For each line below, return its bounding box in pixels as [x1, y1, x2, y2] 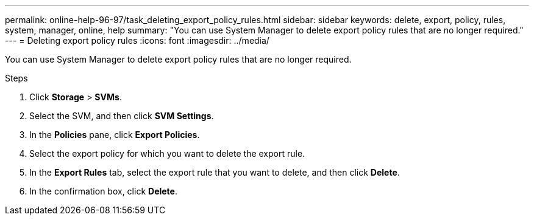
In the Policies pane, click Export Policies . [29, 129, 200, 140]
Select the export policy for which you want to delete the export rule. [29, 148, 305, 159]
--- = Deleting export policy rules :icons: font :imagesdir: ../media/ [5, 35, 269, 46]
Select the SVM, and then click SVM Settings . [29, 111, 214, 121]
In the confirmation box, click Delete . [29, 186, 177, 196]
